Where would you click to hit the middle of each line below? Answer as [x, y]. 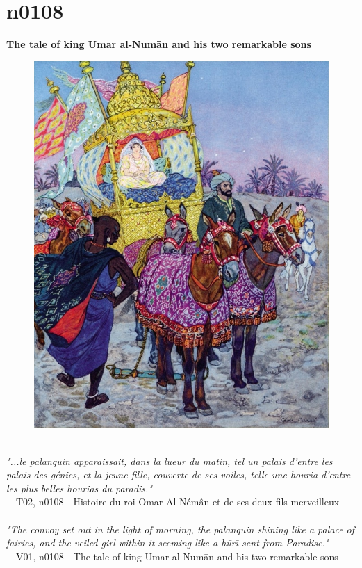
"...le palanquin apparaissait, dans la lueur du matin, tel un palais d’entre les [170, 461]
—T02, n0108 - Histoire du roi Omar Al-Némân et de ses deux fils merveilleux [173, 502]
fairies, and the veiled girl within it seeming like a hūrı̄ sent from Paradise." [168, 543]
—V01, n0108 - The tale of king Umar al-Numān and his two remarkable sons [172, 556]
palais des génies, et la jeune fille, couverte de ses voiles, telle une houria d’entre [179, 474]
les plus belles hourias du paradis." [79, 488]
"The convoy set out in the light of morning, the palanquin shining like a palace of [181, 529]
